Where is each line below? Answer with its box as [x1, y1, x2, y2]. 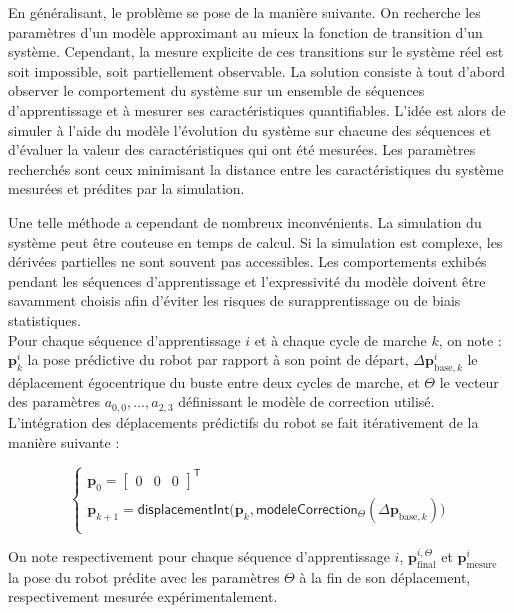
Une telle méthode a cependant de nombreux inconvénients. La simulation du [8, 211, 482, 232]
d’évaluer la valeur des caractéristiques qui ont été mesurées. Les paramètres [8, 139, 476, 160]
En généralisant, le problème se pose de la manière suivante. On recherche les [8, 2, 481, 22]
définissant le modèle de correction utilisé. [178, 391, 435, 412]
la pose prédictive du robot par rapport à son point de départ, [27, 349, 409, 370]
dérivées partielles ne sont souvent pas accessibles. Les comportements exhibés [8, 251, 487, 272]
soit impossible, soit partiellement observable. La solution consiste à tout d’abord [8, 60, 506, 81]
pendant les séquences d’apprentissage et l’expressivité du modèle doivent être [8, 270, 486, 291]
